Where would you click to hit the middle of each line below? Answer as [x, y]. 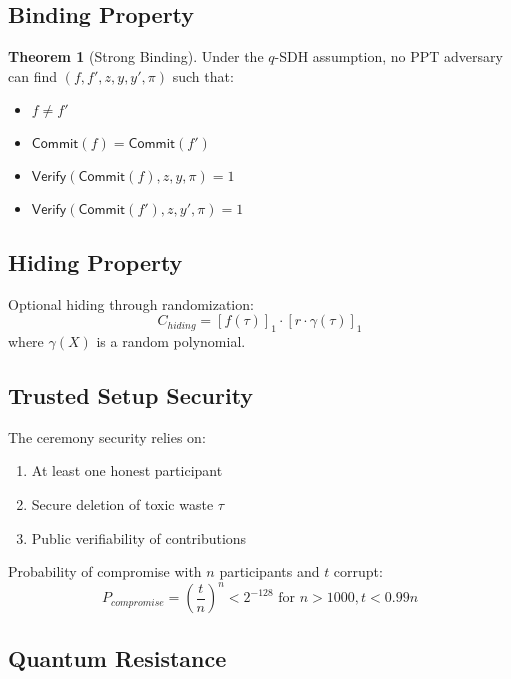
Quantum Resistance [117, 657]
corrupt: [358, 571]
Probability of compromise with [105, 571]
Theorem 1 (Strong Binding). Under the [136, 56]
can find [33, 75]
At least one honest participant [127, 470]
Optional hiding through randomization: [131, 303]
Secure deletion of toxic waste [122, 503]
